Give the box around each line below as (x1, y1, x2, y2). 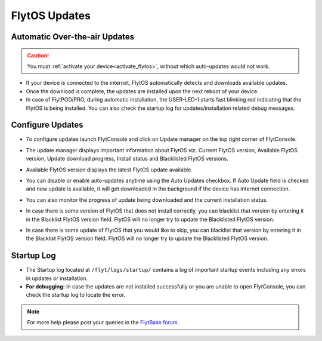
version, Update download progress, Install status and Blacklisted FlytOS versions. (26, 155, 229, 162)
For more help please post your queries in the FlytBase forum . (27, 319, 179, 326)
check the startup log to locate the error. (26, 291, 125, 299)
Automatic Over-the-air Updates (11, 32, 135, 42)
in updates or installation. (26, 275, 88, 282)
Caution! (27, 51, 49, 59)
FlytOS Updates (11, 9, 91, 22)
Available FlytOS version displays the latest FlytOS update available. (26, 166, 193, 173)
